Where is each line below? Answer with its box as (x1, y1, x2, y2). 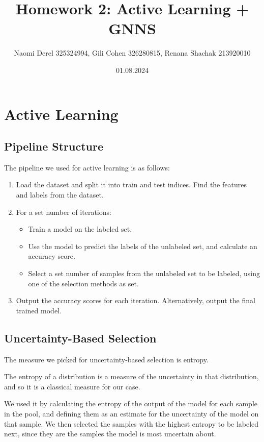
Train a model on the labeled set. (28, 224, 132, 234)
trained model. (16, 305, 62, 315)
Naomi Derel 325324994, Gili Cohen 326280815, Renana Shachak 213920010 (14, 47, 251, 58)
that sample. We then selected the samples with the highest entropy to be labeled (4, 418, 259, 429)
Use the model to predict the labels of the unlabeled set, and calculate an (28, 240, 257, 251)
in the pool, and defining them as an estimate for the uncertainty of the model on (4, 408, 259, 419)
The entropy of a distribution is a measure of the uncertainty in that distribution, (4, 371, 259, 382)
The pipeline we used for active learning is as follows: (4, 162, 170, 173)
